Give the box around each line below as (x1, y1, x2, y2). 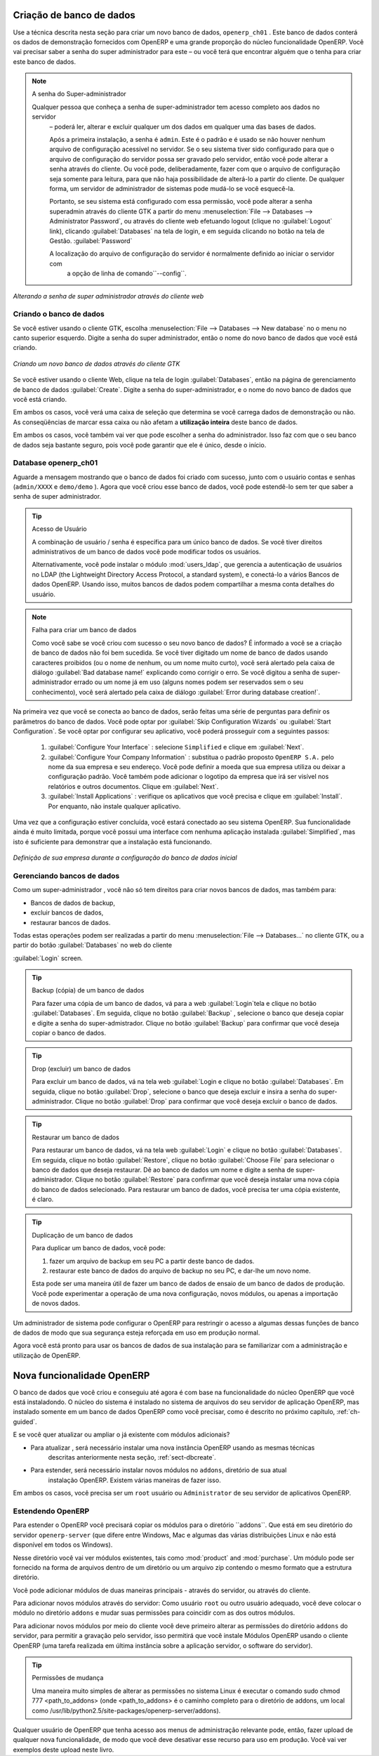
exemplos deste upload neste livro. (13, 1745, 114, 1754)
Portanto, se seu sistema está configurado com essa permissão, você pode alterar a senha (49, 197, 312, 206)
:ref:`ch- (336, 1408, 361, 1416)
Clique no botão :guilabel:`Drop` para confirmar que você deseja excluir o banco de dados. (74, 1096, 338, 1106)
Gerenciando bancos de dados (13, 871, 120, 881)
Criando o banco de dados (13, 309, 105, 319)
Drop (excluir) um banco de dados (32, 1064, 131, 1073)
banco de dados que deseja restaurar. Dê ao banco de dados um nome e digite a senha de (32, 1165, 295, 1174)
